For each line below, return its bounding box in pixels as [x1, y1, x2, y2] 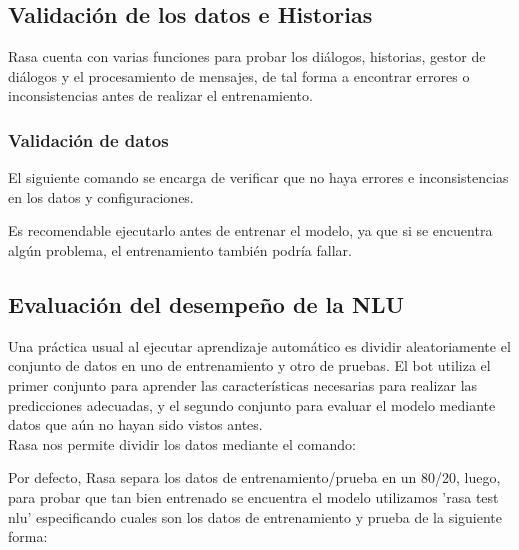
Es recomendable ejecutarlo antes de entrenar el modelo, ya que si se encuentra [8, 220, 493, 241]
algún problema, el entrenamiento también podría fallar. [8, 239, 352, 260]
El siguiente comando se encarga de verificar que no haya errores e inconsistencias [8, 167, 509, 188]
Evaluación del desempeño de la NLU [8, 288, 404, 319]
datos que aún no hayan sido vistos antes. [8, 414, 263, 435]
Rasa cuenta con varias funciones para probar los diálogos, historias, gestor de [8, 46, 486, 67]
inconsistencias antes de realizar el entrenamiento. [8, 85, 313, 106]
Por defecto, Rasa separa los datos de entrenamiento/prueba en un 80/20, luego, [8, 467, 501, 488]
